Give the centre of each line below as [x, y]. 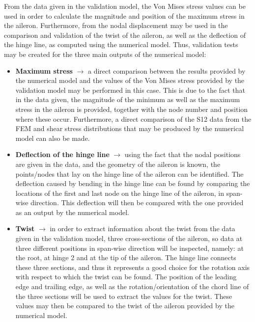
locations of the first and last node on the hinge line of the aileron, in [120, 193]
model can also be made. [53, 138]
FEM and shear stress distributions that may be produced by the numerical [130, 128]
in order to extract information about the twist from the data [142, 228]
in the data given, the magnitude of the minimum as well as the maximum [128, 99]
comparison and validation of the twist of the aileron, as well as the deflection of [125, 35]
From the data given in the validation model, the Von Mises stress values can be [125, 6]
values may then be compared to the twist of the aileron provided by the [125, 306]
